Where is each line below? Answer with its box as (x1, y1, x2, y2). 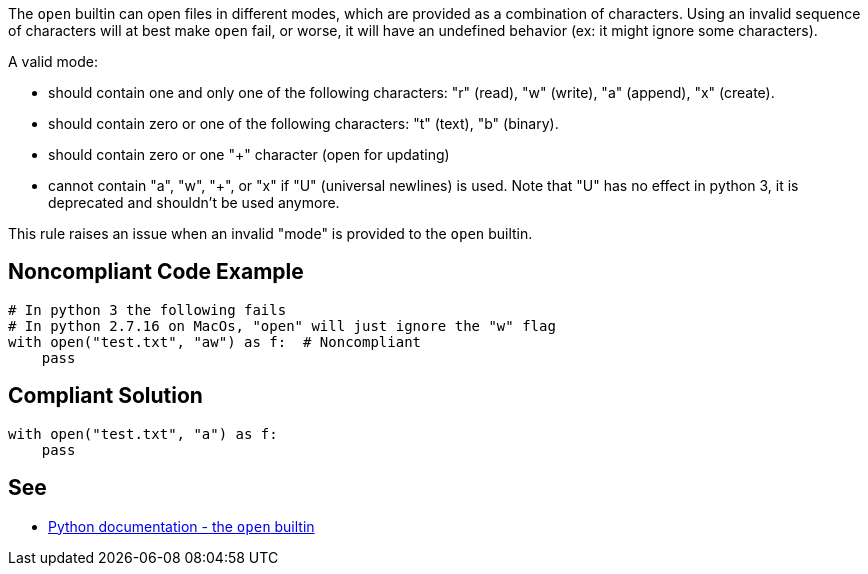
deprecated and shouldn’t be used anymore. (48, 194, 340, 211)
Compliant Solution (8, 383, 203, 409)
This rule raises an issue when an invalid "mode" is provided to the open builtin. (8, 225, 533, 242)
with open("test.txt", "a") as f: (8, 425, 278, 442)
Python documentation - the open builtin (48, 517, 315, 535)
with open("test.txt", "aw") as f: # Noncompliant (8, 333, 422, 350)
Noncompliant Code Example (8, 259, 304, 285)
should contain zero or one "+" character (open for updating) (48, 146, 450, 163)
